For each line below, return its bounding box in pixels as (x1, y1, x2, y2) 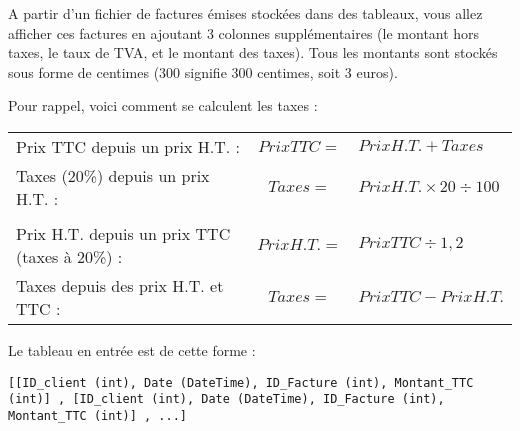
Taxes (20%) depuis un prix (16, 163, 210, 187)
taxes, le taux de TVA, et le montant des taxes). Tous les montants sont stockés (8, 42, 498, 63)
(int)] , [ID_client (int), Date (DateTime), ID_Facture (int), (8, 392, 445, 407)
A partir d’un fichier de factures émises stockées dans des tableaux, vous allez (8, 3, 483, 23)
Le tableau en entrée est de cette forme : (8, 339, 256, 360)
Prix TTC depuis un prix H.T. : (16, 134, 240, 158)
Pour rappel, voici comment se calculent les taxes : (8, 95, 318, 116)
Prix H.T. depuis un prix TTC (16, 221, 231, 245)
